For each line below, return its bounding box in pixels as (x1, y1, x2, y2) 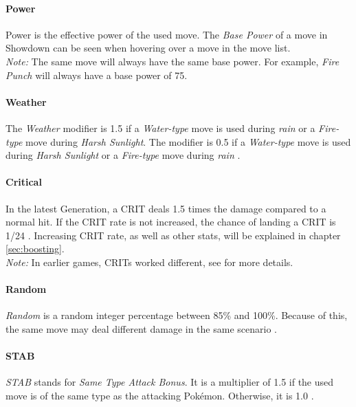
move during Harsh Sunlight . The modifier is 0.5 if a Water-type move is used (25, 134, 351, 148)
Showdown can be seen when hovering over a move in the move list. (5, 41, 291, 55)
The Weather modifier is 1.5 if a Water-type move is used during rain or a (5, 120, 315, 135)
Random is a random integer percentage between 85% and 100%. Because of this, (5, 308, 348, 322)
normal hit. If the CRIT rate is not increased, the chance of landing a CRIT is (5, 214, 336, 229)
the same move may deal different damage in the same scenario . (5, 321, 277, 335)
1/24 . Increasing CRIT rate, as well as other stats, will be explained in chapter (5, 228, 341, 242)
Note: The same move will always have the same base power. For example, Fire (5, 54, 340, 68)
